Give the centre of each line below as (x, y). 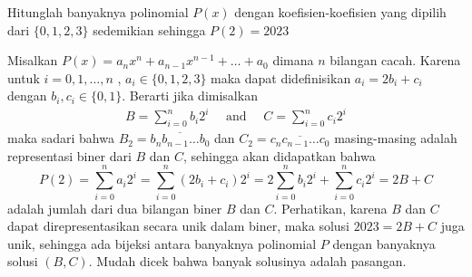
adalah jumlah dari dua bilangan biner (115, 208)
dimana (293, 60)
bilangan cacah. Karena (395, 60)
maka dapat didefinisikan (281, 77)
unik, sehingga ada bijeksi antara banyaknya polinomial (162, 243)
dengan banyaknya (384, 243)
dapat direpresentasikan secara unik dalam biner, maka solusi (179, 226)
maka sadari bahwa (61, 138)
